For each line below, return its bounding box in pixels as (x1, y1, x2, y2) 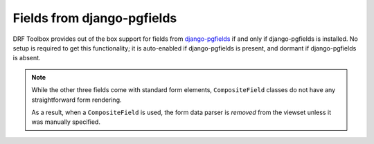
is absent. (12, 54, 41, 62)
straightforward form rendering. (31, 96, 122, 104)
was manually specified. (31, 118, 100, 126)
